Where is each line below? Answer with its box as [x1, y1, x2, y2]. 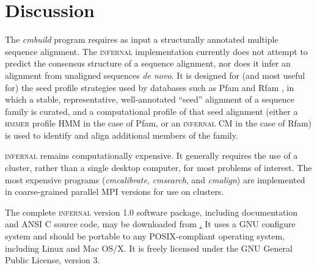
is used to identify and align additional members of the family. [5, 128, 238, 141]
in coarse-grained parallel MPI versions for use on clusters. [5, 185, 224, 198]
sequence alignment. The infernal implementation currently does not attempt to [5, 45, 308, 57]
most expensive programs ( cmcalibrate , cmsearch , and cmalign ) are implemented [5, 173, 305, 186]
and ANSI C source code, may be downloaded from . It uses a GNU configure [5, 217, 296, 230]
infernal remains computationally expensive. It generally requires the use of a [5, 149, 298, 162]
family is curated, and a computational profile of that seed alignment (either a [5, 104, 298, 117]
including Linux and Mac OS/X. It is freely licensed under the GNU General [5, 241, 293, 254]
